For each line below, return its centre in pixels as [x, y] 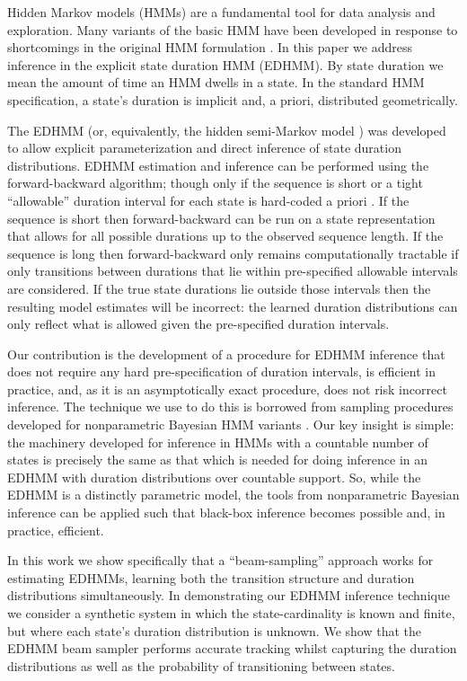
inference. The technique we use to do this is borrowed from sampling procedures [230, 407]
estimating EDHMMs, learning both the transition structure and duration [211, 577]
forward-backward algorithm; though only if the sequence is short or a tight [215, 183]
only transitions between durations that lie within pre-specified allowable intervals [233, 271]
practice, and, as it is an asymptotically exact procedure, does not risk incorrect [227, 389]
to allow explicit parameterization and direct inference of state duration [204, 148]
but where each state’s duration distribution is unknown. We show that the [214, 630]
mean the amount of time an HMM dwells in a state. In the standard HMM [216, 82]
